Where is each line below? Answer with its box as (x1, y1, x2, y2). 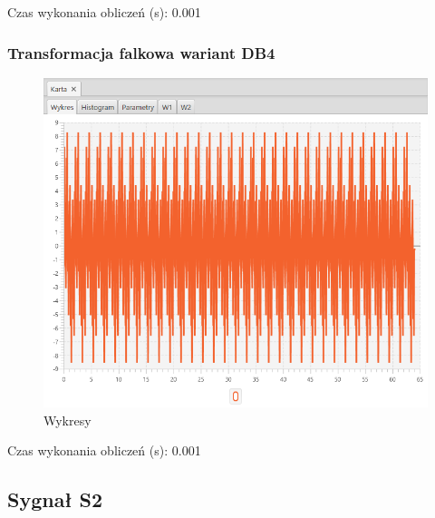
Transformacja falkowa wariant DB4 (7, 41, 275, 64)
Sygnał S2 (7, 485, 103, 513)
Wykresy (43, 410, 92, 429)
